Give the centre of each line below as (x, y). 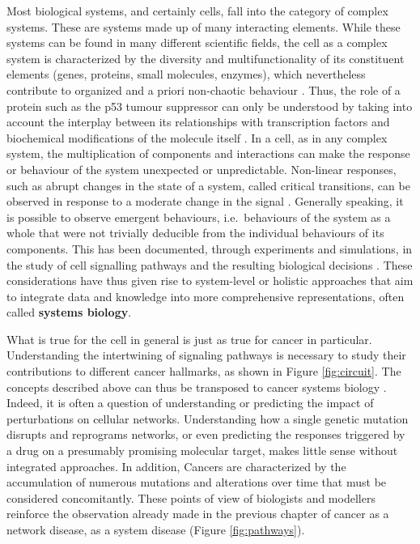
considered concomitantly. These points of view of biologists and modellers (191, 497)
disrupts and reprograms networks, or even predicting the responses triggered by (206, 434)
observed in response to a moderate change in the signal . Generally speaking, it (205, 201)
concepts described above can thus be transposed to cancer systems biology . (197, 387)
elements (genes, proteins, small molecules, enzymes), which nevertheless (186, 74)
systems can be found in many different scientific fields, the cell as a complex (197, 42)
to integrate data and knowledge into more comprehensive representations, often (206, 296)
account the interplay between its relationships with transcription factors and (198, 122)
